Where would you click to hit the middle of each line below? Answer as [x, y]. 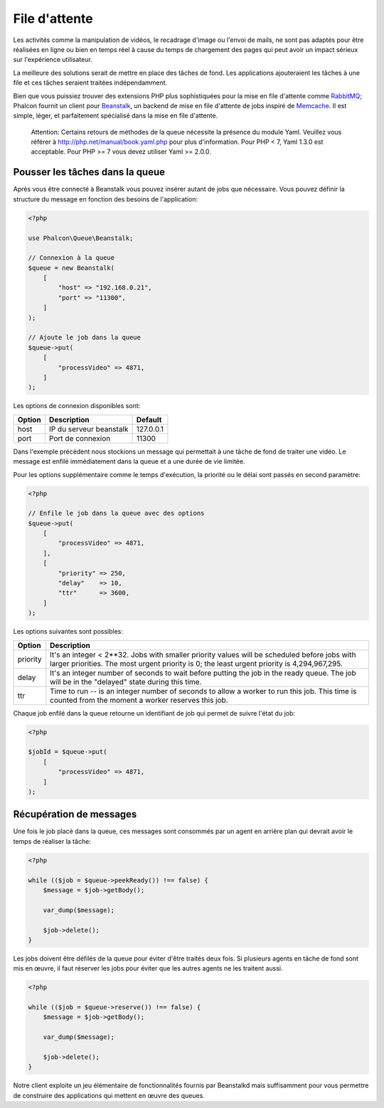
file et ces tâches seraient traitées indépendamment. [90, 83]
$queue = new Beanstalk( [71, 268]
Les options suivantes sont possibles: [68, 632]
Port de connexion [80, 438]
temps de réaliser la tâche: [52, 841]
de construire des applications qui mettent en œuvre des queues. [109, 1095]
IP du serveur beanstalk [89, 429]
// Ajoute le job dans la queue [85, 338]
